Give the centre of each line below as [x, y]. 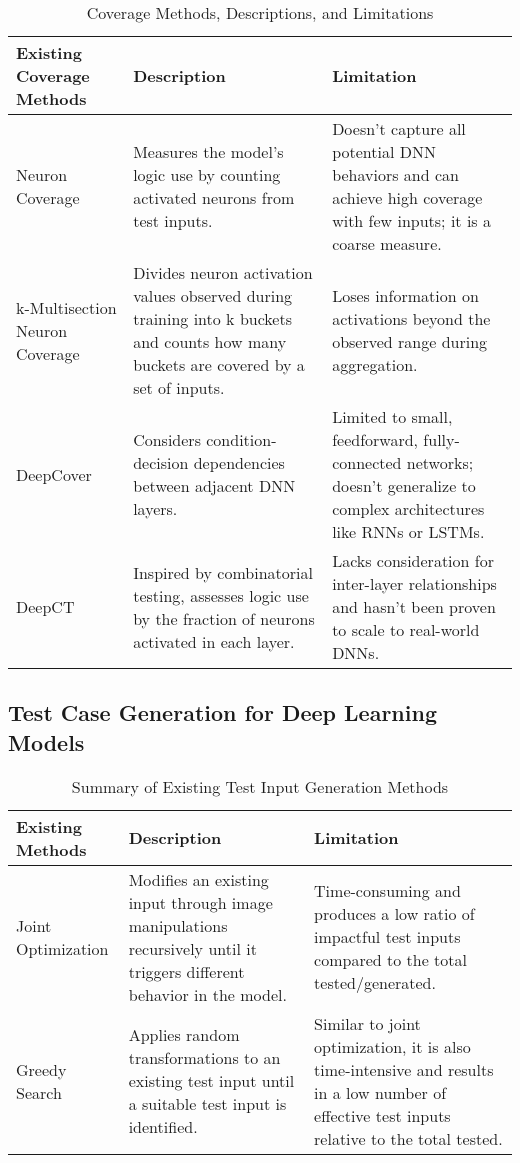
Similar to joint [367, 1023]
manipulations [178, 925]
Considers [167, 439]
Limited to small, [392, 416]
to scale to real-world [406, 629]
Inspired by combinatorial [223, 572]
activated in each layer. [214, 641]
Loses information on [405, 295]
